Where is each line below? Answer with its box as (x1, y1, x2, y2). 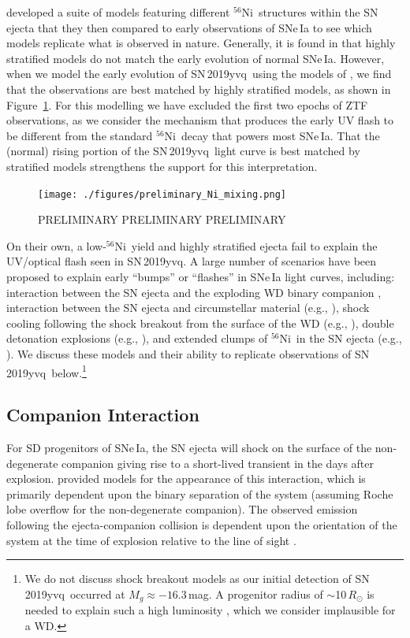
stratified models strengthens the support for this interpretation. (6, 158, 318, 174)
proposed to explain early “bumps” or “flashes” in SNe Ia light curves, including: (6, 268, 395, 284)
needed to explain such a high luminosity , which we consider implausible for (24, 602, 396, 618)
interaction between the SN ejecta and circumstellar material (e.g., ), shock (6, 299, 370, 316)
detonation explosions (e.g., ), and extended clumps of (6, 330, 268, 347)
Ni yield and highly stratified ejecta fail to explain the (114, 237, 378, 254)
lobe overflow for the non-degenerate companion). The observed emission (6, 501, 358, 517)
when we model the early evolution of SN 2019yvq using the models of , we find (6, 65, 392, 82)
